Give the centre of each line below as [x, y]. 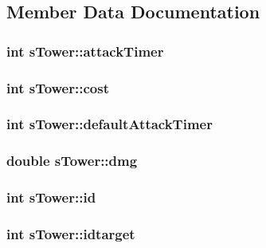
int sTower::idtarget [71, 233]
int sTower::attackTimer [85, 51]
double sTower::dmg [72, 161]
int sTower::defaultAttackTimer [110, 124]
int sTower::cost [58, 87]
